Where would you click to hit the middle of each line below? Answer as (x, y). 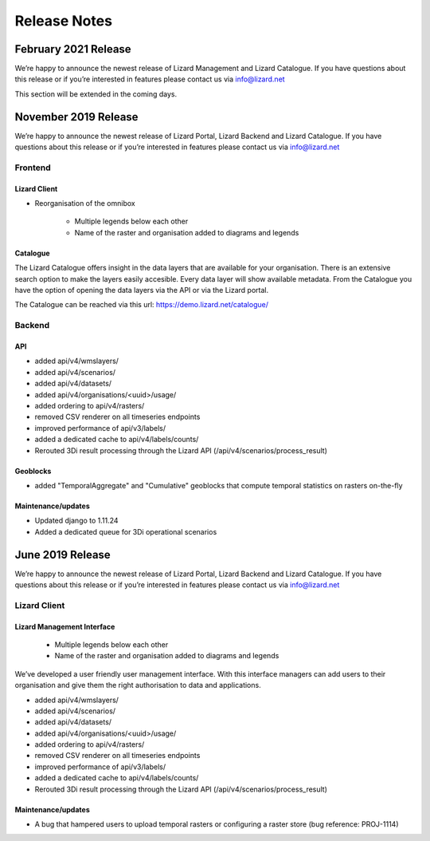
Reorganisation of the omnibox (85, 203)
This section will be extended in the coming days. (96, 94)
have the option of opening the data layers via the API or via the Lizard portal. (142, 290)
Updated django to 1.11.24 (76, 521)
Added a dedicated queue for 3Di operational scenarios (126, 531)
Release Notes (64, 21)
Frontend (33, 168)
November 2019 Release (76, 117)
